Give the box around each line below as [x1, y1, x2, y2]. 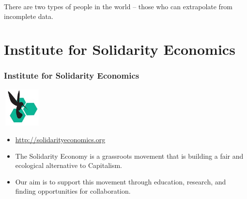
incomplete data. [4, 11, 53, 21]
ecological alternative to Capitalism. [15, 160, 123, 170]
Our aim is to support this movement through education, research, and [15, 176, 226, 186]
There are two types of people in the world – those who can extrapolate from [4, 1, 233, 11]
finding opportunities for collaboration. [15, 186, 131, 196]
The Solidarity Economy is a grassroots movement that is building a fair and [15, 150, 244, 161]
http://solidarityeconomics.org [15, 134, 106, 144]
